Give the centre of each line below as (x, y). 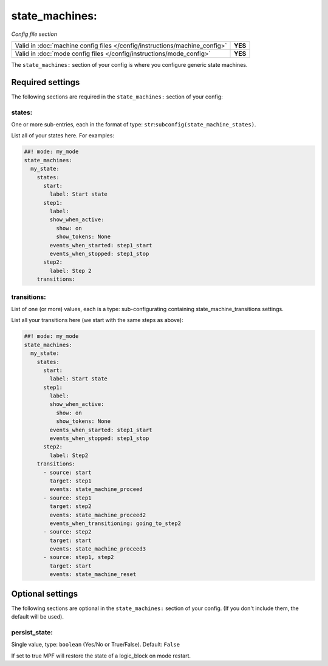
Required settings (46, 82)
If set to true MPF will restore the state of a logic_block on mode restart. (101, 656)
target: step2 (70, 506)
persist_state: (32, 632)
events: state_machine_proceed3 (97, 549)
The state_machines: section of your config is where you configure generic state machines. (129, 64)
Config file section (34, 34)
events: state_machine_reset (93, 575)
